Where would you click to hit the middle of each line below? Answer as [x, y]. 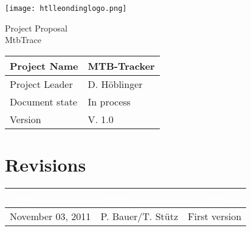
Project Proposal [36, 28]
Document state [43, 101]
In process [109, 101]
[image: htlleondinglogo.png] [66, 8]
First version [215, 216]
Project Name [44, 65]
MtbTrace [23, 40]
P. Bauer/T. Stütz [139, 216]
